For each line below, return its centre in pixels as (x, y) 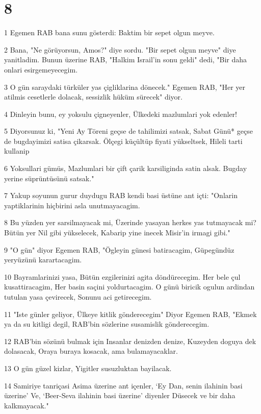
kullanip (17, 151)
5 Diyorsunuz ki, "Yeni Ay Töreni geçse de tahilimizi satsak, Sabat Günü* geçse (128, 131)
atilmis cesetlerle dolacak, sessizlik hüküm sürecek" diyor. (93, 97)
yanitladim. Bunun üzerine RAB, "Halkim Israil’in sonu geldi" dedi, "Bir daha (126, 59)
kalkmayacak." (27, 405)
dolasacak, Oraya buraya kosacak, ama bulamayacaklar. (91, 351)
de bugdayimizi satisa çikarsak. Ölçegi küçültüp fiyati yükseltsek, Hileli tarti (123, 141)
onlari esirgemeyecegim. (41, 69)
